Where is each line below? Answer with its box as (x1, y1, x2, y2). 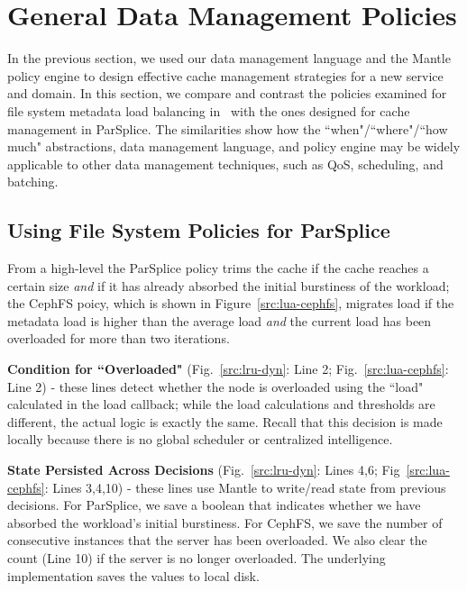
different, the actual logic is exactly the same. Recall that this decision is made (7, 412, 443, 431)
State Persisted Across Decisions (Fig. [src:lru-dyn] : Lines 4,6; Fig (7, 460, 400, 479)
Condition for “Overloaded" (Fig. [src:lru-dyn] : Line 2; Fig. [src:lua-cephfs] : (7, 359, 449, 378)
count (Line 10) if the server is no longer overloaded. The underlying (7, 548, 386, 567)
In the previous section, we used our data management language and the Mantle (7, 49, 451, 68)
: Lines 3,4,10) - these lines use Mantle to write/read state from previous (44, 477, 446, 496)
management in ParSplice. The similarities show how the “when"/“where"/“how (7, 119, 448, 138)
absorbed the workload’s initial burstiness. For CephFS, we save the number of (7, 513, 443, 532)
